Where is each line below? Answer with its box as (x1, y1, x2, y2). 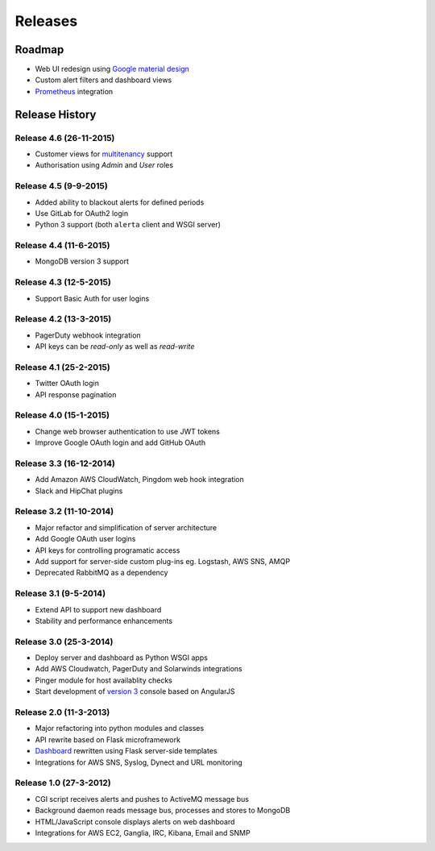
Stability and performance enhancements (35, 616, 173, 625)
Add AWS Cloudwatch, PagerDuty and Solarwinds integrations (35, 664, 242, 674)
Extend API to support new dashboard (35, 604, 162, 614)
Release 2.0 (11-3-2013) (14, 707, 110, 718)
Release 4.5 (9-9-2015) (14, 181, 108, 192)
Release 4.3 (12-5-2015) (14, 276, 112, 288)
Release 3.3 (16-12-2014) (14, 458, 116, 469)
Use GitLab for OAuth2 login (35, 208, 129, 218)
